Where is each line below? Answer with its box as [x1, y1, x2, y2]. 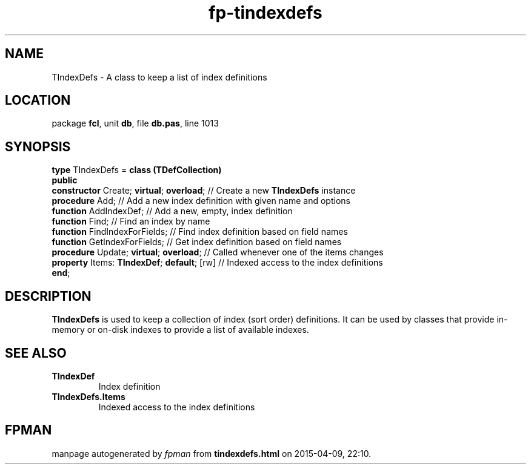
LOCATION [5, 93, 71, 108]
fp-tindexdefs [209, 2, 322, 23]
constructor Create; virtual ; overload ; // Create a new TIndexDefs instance [52, 185, 356, 196]
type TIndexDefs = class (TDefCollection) [52, 165, 222, 175]
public [52, 175, 78, 186]
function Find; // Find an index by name [52, 216, 210, 227]
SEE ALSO [5, 345, 67, 361]
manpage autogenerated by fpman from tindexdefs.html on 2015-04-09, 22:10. [52, 448, 372, 459]
